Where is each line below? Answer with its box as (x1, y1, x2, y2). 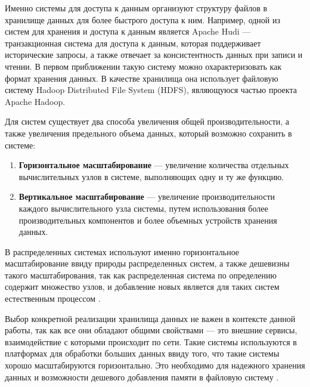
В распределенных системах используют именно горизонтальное (5, 245, 240, 258)
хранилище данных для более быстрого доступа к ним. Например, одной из (5, 13, 281, 26)
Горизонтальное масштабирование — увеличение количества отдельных (18, 159, 289, 171)
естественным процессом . (5, 292, 101, 305)
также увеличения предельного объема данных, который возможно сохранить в (5, 126, 292, 139)
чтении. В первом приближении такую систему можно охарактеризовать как (5, 60, 282, 72)
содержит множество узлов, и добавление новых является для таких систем (5, 280, 280, 293)
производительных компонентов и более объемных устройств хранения (18, 213, 277, 226)
